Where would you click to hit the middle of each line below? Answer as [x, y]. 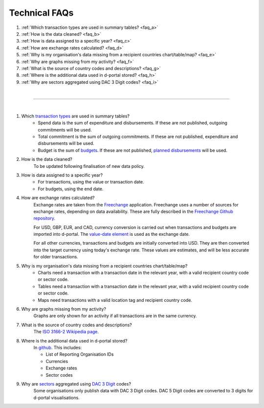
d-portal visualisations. [57, 397]
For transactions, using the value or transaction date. [91, 182]
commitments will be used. [65, 130]
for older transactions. [56, 257]
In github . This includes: [58, 347]
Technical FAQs [41, 13]
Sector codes [59, 375]
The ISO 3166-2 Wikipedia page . [66, 332]
